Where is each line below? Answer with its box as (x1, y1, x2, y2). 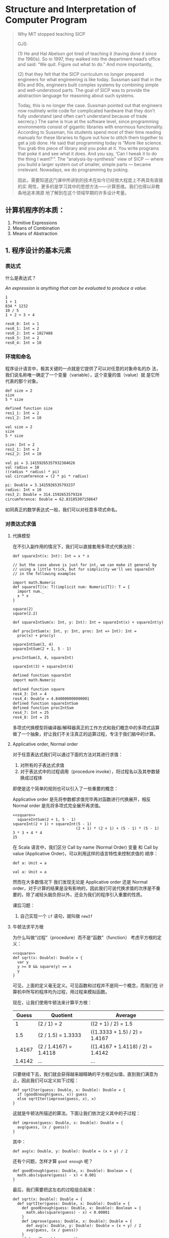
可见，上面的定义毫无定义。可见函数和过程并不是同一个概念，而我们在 (12, 983, 158, 989)
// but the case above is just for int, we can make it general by (12, 562, 157, 568)
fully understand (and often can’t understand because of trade (17, 113, 147, 119)
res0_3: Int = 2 (5, 336, 39, 341)
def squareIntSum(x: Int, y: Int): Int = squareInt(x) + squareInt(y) (12, 620, 164, 625)
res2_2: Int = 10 (5, 451, 42, 456)
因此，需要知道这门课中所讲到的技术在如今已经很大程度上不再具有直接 (17, 177, 163, 183)
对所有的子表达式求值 (20, 762, 64, 768)
